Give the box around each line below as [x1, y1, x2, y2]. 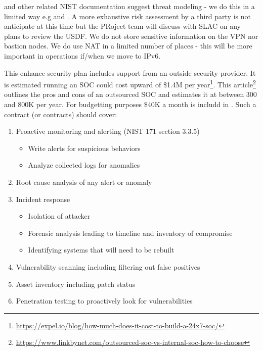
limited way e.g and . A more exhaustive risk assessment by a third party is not [4, 11, 251, 21]
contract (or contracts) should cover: [4, 109, 117, 119]
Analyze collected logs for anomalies [28, 160, 140, 170]
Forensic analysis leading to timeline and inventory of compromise [28, 227, 233, 238]
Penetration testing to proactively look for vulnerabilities [16, 295, 193, 306]
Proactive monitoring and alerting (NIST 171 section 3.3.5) [16, 126, 200, 136]
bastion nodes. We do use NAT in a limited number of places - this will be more [4, 40, 252, 51]
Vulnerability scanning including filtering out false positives [16, 261, 200, 272]
